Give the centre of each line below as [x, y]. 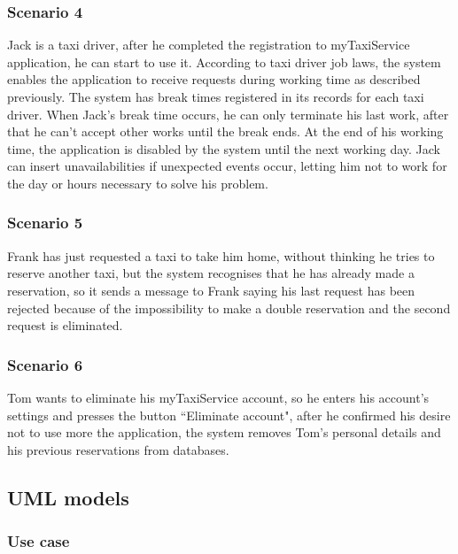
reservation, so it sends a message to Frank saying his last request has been [211, 290]
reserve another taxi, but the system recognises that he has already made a [211, 273]
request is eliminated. [65, 325]
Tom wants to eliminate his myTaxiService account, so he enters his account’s [218, 397]
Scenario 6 [45, 364]
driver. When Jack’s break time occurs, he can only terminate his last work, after [228, 114]
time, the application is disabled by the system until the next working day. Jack [224, 148]
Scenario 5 [45, 223]
